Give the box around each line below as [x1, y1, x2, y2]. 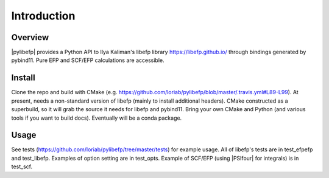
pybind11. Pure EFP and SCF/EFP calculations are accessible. [11, 56, 164, 64]
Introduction [11, 9, 76, 22]
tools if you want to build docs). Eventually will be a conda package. [11, 114, 182, 122]
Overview [11, 32, 49, 43]
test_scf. [11, 163, 33, 170]
